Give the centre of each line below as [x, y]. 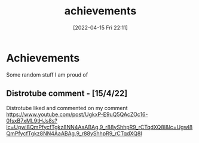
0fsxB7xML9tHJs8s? [32, 120]
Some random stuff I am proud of [47, 74]
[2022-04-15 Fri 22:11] [100, 28]
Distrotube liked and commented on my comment [67, 108]
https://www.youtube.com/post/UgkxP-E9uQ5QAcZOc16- [77, 114]
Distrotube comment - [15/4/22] [67, 94]
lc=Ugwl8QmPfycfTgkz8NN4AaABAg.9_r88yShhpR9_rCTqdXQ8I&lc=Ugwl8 [99, 127]
